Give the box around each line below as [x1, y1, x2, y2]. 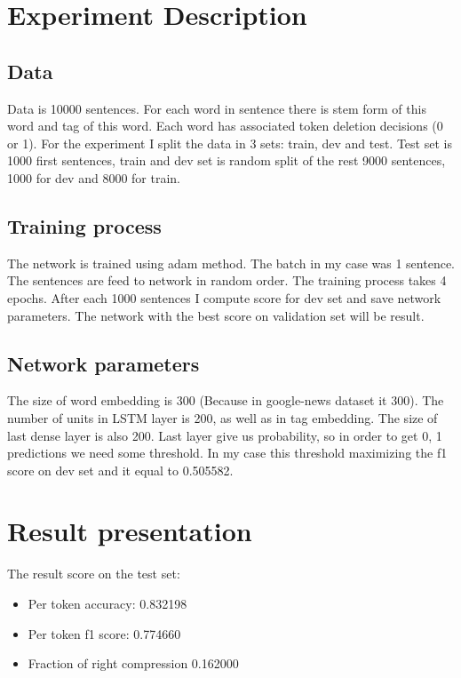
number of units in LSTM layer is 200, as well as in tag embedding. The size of [7, 408, 438, 427]
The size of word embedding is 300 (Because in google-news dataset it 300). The [7, 391, 444, 410]
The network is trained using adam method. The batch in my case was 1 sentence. [7, 253, 455, 272]
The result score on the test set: [7, 564, 180, 583]
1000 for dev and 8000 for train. [7, 168, 180, 187]
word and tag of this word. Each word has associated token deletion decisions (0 [7, 116, 443, 135]
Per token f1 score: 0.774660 [28, 624, 181, 642]
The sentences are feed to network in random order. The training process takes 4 [7, 271, 447, 290]
